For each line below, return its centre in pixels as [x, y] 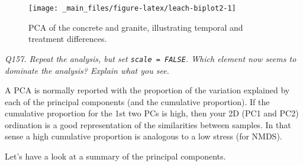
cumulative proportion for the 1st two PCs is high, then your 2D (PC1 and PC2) [152, 113]
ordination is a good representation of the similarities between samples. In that [148, 124]
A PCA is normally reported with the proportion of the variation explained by [147, 90]
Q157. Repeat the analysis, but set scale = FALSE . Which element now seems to [151, 58]
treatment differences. [68, 39]
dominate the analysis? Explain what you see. [87, 70]
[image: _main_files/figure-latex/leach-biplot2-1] [132, 8]
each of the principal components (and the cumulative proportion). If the [137, 101]
